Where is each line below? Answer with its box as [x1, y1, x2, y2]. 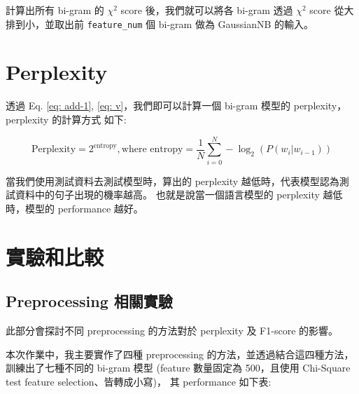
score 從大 [309, 3, 354, 17]
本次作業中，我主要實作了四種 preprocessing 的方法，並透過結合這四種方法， [6, 346, 354, 361]
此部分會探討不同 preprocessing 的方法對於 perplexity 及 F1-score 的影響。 [6, 323, 339, 338]
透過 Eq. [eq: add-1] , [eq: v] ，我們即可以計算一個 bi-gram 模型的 [6, 98, 291, 113]
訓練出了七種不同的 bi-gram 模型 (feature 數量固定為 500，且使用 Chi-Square [6, 360, 351, 375]
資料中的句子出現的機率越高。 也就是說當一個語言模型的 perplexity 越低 [15, 187, 343, 202]
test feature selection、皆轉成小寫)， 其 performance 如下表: [6, 374, 272, 388]
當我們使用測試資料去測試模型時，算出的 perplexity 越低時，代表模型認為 [6, 173, 339, 188]
